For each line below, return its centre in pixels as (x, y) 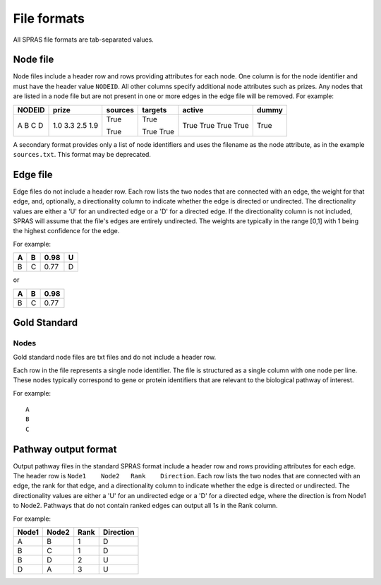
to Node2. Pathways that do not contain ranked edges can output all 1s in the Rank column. (145, 506)
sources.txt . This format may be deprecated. (82, 155)
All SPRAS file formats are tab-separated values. (84, 40)
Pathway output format (65, 449)
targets (155, 110)
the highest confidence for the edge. (66, 231)
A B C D (30, 125)
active (193, 110)
